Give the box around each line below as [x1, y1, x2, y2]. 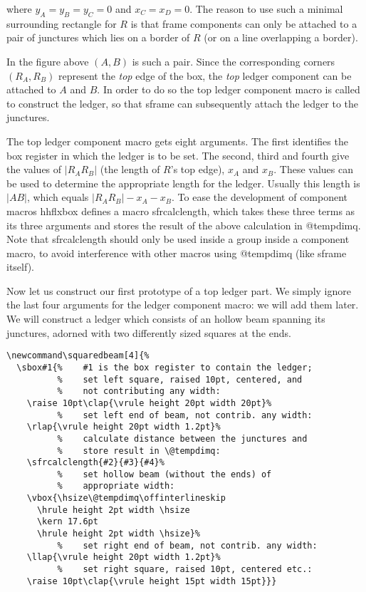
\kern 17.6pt [36, 516, 98, 527]
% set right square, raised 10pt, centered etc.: [57, 564, 313, 575]
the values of [6, 162, 62, 177]
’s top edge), [170, 162, 225, 177]
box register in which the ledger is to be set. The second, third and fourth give [6, 147, 350, 162]
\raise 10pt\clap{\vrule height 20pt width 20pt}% [26, 398, 272, 408]
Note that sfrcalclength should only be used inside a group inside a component [6, 232, 350, 246]
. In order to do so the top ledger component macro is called [97, 82, 360, 97]
